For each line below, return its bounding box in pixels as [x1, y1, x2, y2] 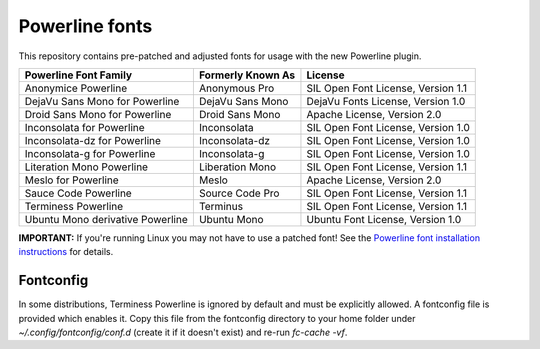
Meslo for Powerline [24, 173, 119, 187]
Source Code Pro [198, 186, 280, 200]
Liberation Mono [198, 160, 277, 174]
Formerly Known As [198, 68, 296, 82]
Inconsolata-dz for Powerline [24, 133, 162, 147]
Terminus [198, 199, 244, 213]
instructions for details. [18, 246, 114, 258]
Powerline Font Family [24, 68, 133, 82]
